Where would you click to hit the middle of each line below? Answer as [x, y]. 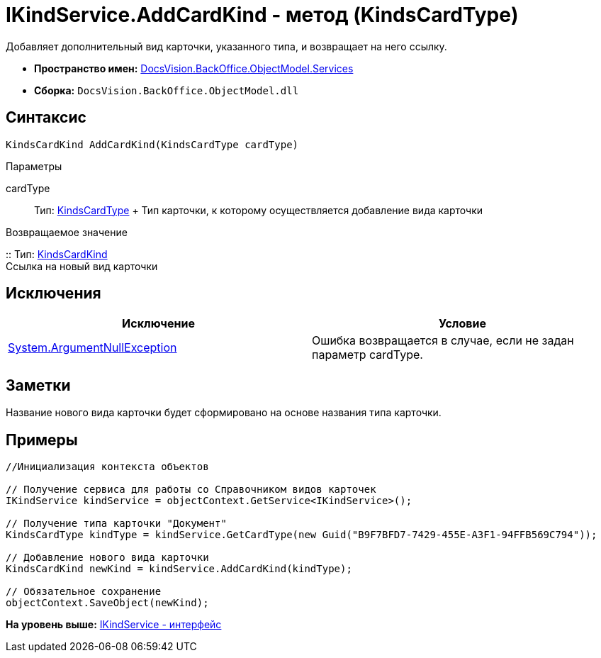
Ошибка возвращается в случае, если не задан [443, 341]
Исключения [54, 294]
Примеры [42, 440]
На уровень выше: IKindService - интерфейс [114, 625]
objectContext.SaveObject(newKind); [107, 603]
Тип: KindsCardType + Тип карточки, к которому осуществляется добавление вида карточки [259, 210]
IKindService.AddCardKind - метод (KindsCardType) [262, 15]
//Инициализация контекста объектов [107, 467]
